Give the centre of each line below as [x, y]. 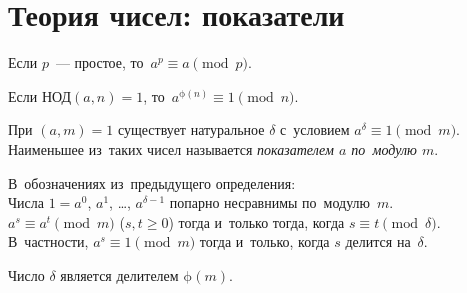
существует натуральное [191, 129]
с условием [315, 129]
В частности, [48, 241]
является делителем [119, 274]
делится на [378, 241]
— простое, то [99, 62]
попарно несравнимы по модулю [270, 202]
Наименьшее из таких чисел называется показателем [171, 148]
